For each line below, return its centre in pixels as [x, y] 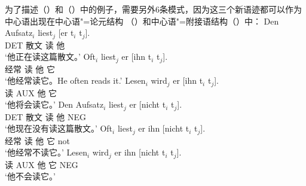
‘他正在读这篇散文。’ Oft [51, 57]
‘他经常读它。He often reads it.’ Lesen [75, 80]
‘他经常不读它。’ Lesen [46, 152]
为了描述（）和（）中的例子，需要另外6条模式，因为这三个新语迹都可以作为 [153, 9]
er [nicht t [148, 104]
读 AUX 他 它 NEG [42, 164]
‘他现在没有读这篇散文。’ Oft [59, 128]
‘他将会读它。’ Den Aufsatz [54, 104]
